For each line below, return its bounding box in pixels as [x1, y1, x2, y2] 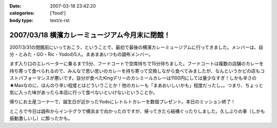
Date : [9, 3, 22, 9]
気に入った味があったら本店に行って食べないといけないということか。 [9, 90, 158, 96]
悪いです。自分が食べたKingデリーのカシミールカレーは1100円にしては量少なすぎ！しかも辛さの [54, 75, 256, 81]
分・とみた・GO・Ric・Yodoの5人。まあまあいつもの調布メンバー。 [9, 51, 153, 57]
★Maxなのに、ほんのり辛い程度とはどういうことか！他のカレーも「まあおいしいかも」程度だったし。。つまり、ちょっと [9, 82, 264, 88]
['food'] [50, 10, 66, 16]
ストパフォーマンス [9, 75, 50, 81]
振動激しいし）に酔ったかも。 [9, 115, 73, 121]
